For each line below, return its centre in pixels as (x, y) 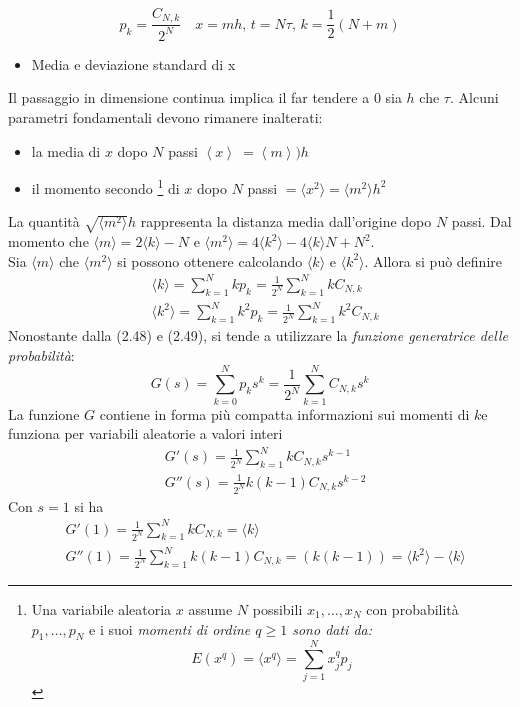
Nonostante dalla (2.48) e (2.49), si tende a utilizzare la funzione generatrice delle (258, 335)
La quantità (44, 221)
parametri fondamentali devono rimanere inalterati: (165, 117)
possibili (277, 608)
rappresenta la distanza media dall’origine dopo (286, 221)
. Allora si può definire (433, 260)
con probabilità (412, 608)
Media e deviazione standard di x (133, 63)
